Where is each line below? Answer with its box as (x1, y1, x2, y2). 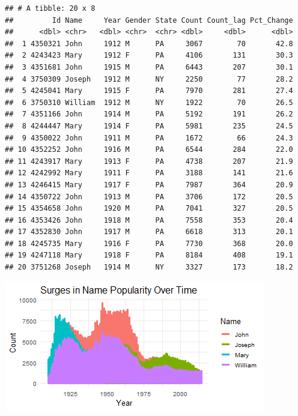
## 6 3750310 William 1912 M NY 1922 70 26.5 (5, 98, 293, 107)
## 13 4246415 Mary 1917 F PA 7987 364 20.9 (5, 180, 293, 189)
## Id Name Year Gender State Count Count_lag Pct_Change (5, 16, 293, 25)
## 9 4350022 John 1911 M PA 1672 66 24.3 (5, 133, 293, 142)
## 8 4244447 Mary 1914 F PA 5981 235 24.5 (5, 121, 293, 130)
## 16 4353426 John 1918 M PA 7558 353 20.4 (5, 216, 293, 225)
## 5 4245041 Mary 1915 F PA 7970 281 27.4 (5, 86, 293, 95)
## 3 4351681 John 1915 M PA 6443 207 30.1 (5, 62, 293, 71)
